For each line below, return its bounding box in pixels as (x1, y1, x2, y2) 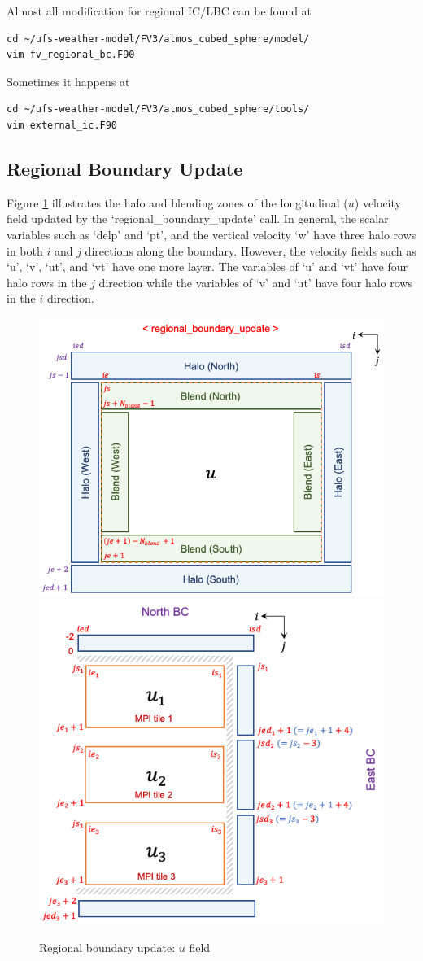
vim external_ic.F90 (7, 119, 118, 131)
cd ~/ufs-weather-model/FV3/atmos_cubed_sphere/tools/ (7, 103, 310, 116)
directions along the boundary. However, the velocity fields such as (85, 242, 416, 259)
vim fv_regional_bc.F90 (7, 49, 135, 61)
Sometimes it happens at (7, 72, 130, 90)
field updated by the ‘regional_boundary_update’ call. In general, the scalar (7, 210, 389, 227)
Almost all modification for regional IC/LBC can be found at (7, 2, 312, 19)
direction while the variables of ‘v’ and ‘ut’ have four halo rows (98, 273, 412, 290)
